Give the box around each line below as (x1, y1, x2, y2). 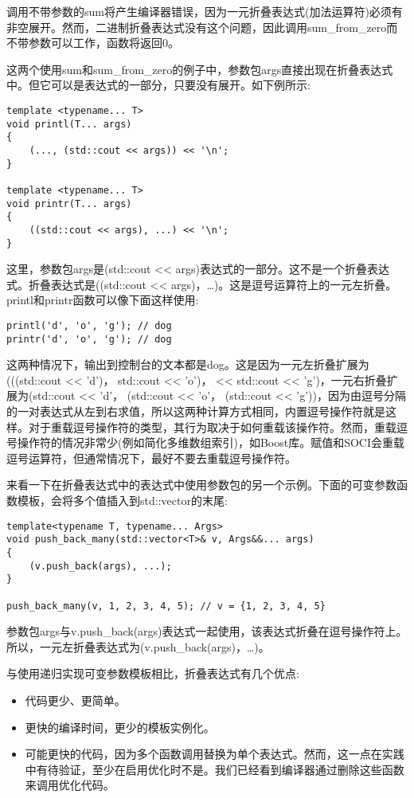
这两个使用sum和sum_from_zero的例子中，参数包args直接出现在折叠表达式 (6, 61, 393, 77)
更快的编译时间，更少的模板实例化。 (25, 718, 215, 735)
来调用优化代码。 (25, 776, 115, 793)
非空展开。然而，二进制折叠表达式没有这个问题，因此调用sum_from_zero (6, 18, 387, 35)
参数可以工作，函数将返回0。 (28, 34, 179, 51)
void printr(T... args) (6, 198, 132, 209)
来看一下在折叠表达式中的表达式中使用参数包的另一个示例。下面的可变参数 (6, 476, 396, 493)
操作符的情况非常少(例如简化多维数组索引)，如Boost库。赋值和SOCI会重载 (17, 434, 404, 451)
